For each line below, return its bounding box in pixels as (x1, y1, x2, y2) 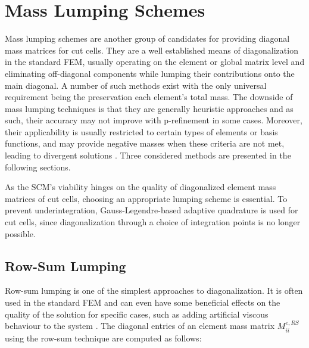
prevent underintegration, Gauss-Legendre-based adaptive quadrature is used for (5, 204, 298, 216)
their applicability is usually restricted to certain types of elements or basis (5, 125, 278, 138)
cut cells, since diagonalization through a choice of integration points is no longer (5, 216, 301, 228)
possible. (5, 227, 36, 240)
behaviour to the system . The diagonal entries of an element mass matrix (5, 319, 275, 332)
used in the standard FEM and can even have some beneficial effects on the (5, 296, 280, 309)
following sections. (5, 160, 71, 173)
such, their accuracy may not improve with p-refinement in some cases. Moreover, (5, 114, 302, 126)
